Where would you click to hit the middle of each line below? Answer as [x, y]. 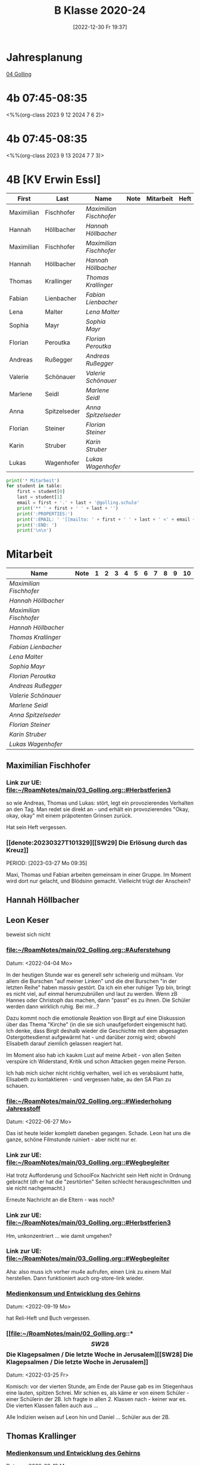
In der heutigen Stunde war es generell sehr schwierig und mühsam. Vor [95, 974]
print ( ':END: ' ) [37, 525]
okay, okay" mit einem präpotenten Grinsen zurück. [69, 815]
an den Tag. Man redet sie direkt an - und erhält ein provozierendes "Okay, [98, 809]
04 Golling [19, 74]
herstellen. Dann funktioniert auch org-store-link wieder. [75, 1278]
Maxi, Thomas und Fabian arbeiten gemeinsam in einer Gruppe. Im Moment [99, 875]
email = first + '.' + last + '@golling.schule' [78, 503]
